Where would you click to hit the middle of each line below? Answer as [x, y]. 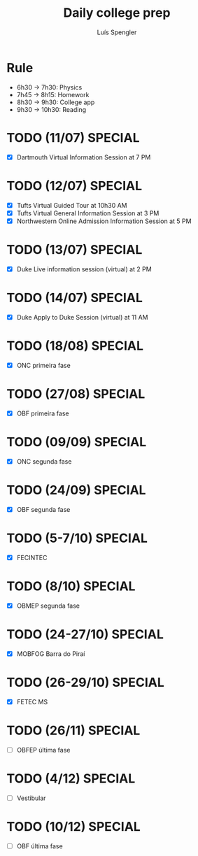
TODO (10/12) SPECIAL [73, 827]
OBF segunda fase [43, 509]
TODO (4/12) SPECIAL [71, 778]
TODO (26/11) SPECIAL [73, 730]
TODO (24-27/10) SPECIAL [85, 634]
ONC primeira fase [43, 365]
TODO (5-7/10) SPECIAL [77, 538]
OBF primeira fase [43, 413]
